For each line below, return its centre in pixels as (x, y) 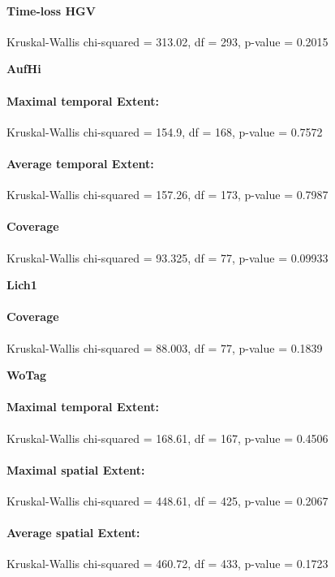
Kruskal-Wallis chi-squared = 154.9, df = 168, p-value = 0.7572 (165, 131)
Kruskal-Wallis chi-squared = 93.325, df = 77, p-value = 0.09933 (167, 257)
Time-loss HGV (51, 10)
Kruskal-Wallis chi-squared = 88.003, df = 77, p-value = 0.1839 (165, 347)
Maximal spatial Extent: (76, 469)
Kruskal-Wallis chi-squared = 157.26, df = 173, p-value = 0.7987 (167, 195)
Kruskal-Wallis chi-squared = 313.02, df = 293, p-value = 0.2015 (167, 41)
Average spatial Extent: (73, 533)
